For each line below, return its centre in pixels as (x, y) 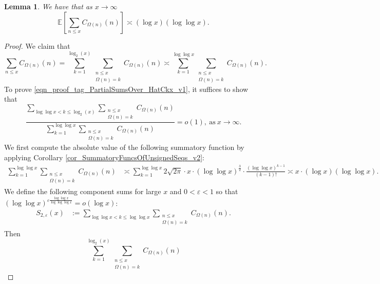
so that (227, 191)
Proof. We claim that (37, 45)
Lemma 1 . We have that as (48, 6)
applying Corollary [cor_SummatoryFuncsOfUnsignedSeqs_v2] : (104, 157)
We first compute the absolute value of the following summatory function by (124, 147)
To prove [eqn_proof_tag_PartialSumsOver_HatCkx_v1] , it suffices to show (126, 89)
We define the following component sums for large (83, 191)
